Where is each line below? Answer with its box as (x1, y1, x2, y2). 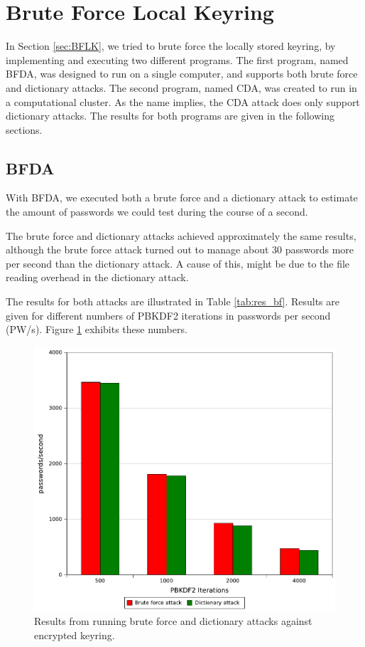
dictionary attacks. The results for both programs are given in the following (6, 108, 334, 123)
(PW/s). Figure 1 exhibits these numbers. (6, 322, 187, 337)
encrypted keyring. (34, 627, 115, 642)
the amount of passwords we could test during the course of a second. (6, 204, 308, 219)
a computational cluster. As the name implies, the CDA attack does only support (6, 94, 360, 109)
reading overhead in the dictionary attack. (6, 270, 189, 285)
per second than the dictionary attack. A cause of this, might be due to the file (6, 256, 350, 270)
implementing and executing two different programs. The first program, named (6, 52, 349, 67)
